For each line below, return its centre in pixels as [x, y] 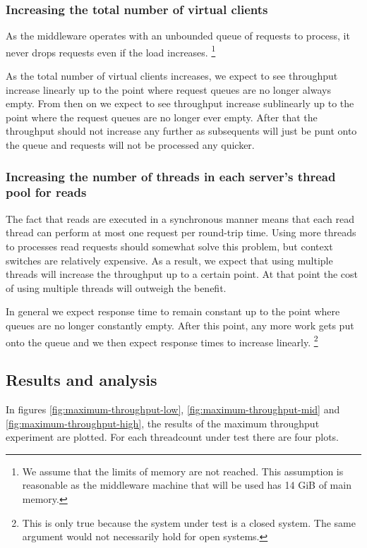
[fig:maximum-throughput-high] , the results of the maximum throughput [163, 423]
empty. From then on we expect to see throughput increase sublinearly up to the [180, 103]
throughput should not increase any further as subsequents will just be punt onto [181, 131]
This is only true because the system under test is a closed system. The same [189, 522]
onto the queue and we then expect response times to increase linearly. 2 [162, 341]
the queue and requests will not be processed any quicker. [130, 145]
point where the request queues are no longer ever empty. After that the [162, 117]
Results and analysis [82, 380]
